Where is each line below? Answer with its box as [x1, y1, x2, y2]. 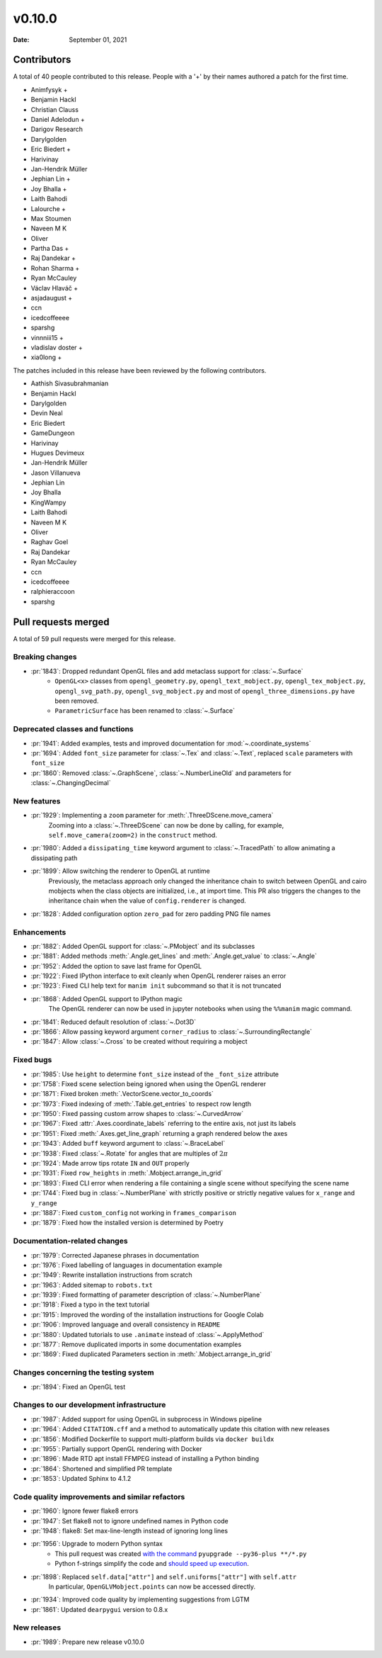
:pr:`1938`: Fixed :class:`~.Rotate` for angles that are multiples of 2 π [30, 1149, 228, 1158]
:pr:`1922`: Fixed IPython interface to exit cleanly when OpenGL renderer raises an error [30, 971, 286, 981]
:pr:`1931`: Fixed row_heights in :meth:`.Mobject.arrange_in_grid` [30, 1169, 224, 1178]
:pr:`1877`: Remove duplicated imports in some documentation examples [30, 1340, 242, 1349]
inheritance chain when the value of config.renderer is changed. [48, 896, 247, 905]
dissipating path [30, 854, 78, 862]
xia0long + [30, 353, 62, 361]
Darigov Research [30, 125, 83, 134]
